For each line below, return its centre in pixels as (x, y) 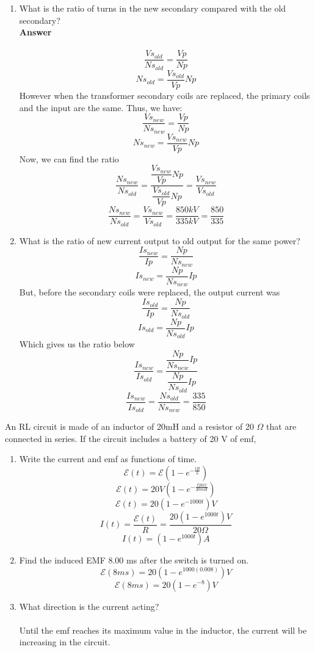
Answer (35, 32)
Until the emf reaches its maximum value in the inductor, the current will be (163, 630)
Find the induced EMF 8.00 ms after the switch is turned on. (134, 560)
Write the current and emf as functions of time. (108, 459)
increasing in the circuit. (65, 642)
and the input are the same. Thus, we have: (101, 107)
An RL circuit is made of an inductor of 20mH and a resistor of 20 (129, 426)
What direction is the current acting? (89, 606)
